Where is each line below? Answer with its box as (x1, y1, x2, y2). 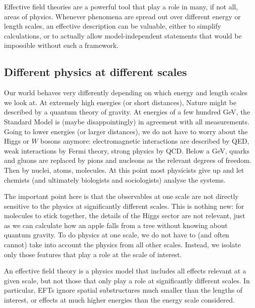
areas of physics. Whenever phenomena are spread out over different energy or (4, 11, 241, 21)
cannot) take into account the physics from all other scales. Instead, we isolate (4, 239, 241, 250)
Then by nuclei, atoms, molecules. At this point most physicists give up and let (4, 164, 244, 175)
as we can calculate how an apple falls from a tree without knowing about (4, 220, 228, 230)
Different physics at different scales (4, 64, 187, 79)
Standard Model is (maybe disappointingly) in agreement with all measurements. (4, 116, 250, 126)
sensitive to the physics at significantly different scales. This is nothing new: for (4, 200, 244, 211)
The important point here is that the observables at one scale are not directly (4, 191, 239, 201)
